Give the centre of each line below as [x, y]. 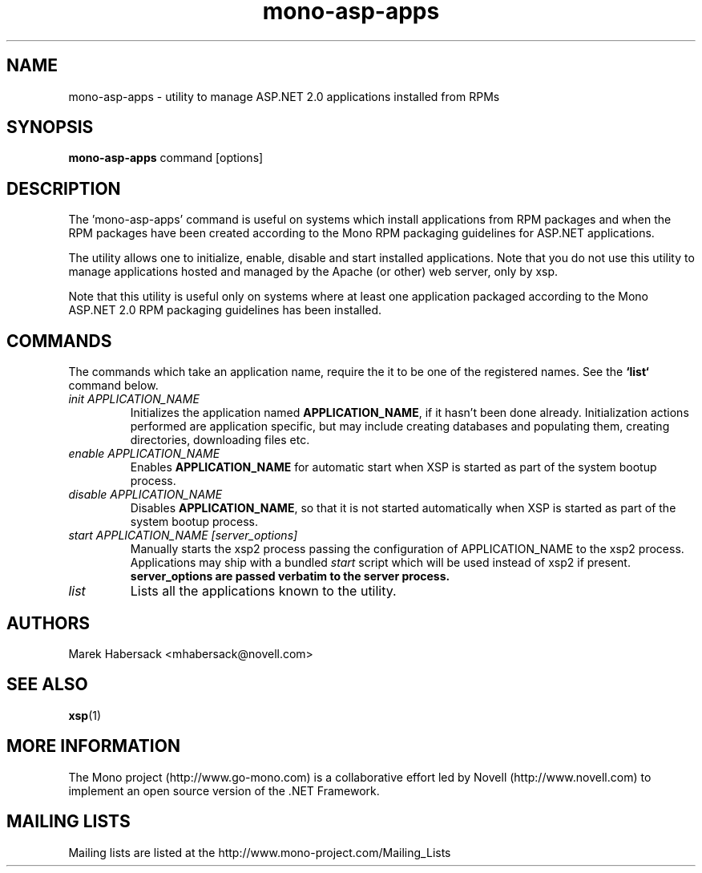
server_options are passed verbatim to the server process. [290, 576]
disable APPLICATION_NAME [145, 495]
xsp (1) [85, 715]
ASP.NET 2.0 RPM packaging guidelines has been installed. [225, 310]
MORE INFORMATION [93, 746]
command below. [113, 386]
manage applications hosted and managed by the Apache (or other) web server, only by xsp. [313, 272]
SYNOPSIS [50, 127]
